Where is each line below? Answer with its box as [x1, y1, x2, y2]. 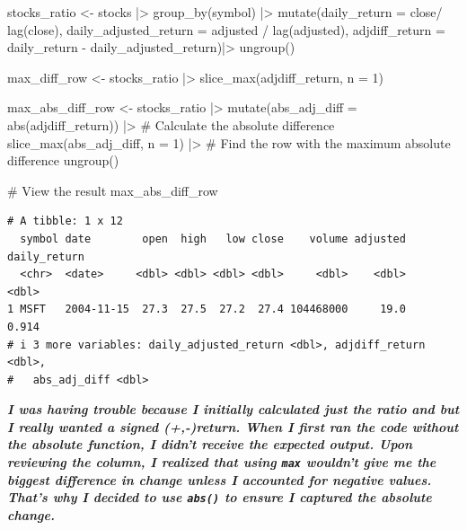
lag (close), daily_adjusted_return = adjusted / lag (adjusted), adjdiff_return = [7, 20, 445, 39]
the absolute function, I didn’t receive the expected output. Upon [7, 435, 413, 454]
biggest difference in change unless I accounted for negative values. [7, 470, 432, 489]
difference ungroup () [7, 151, 119, 170]
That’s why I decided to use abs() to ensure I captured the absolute [7, 488, 432, 507]
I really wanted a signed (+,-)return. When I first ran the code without [7, 417, 459, 436]
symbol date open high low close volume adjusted [20, 232, 406, 245]
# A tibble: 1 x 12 [7, 215, 123, 228]
